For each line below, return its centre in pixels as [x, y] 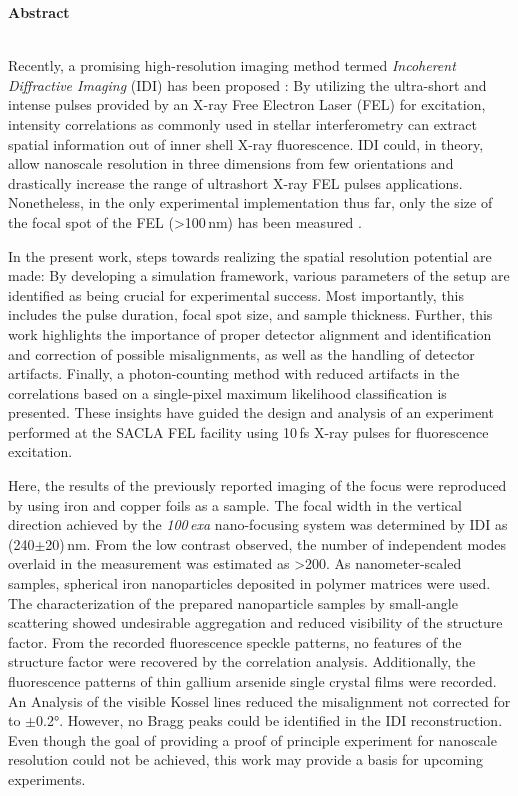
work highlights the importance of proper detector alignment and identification [250, 333]
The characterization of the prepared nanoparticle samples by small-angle [233, 602]
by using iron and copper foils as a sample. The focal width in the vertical [235, 504]
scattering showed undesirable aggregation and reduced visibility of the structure [255, 622]
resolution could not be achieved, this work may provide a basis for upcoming [245, 759]
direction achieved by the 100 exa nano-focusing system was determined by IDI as [258, 524]
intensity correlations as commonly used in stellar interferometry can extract [242, 123]
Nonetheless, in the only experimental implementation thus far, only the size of [250, 202]
